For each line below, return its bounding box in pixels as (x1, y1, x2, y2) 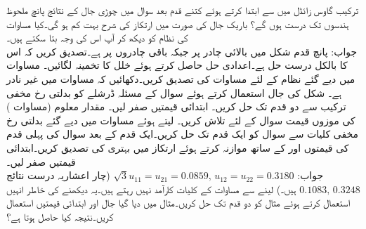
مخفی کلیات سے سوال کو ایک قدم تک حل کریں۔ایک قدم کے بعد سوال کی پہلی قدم (6, 126, 359, 141)
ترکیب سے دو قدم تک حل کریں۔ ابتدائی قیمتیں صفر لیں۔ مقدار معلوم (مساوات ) (6, 99, 346, 114)
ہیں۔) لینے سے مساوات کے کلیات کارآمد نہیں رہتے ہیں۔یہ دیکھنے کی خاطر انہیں (6, 181, 296, 196)
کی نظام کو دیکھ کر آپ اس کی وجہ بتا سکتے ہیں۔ (6, 30, 188, 45)
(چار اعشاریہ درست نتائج (6, 168, 110, 183)
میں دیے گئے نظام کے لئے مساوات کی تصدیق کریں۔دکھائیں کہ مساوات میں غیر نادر (6, 71, 355, 86)
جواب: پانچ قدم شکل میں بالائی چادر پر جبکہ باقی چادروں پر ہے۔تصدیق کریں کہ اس (6, 44, 358, 58)
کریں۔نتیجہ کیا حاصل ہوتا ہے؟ (6, 209, 114, 223)
